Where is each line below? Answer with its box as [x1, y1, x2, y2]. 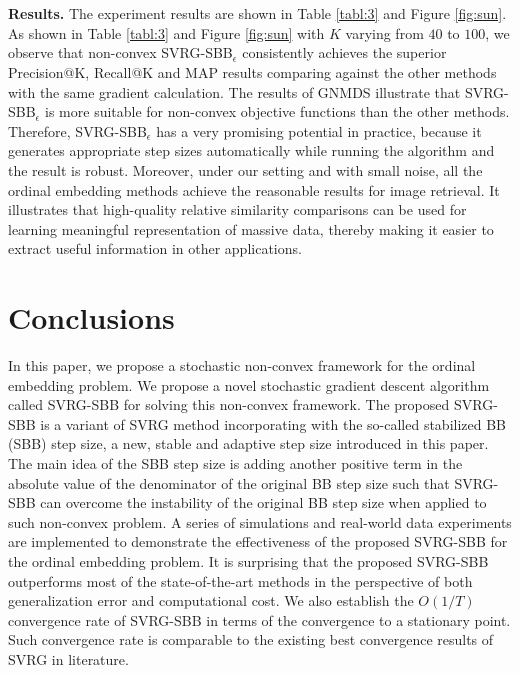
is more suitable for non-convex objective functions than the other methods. [45, 101, 510, 122]
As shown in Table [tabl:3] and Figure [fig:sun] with [8, 22, 325, 43]
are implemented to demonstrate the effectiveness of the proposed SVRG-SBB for [8, 531, 508, 552]
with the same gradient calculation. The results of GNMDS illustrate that [8, 81, 461, 102]
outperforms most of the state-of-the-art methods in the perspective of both [8, 570, 473, 591]
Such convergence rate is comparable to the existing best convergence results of [8, 629, 494, 650]
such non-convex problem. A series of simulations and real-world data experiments [8, 511, 512, 532]
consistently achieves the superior [242, 42, 447, 63]
